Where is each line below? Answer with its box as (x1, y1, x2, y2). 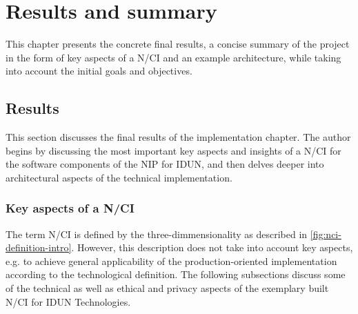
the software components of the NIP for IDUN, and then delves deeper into (6, 157, 324, 171)
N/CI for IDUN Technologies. (6, 294, 131, 308)
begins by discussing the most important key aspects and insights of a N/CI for (6, 143, 341, 157)
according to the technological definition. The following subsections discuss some (6, 267, 346, 282)
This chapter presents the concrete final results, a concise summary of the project (6, 37, 350, 51)
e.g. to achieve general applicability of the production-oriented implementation (6, 253, 337, 268)
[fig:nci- (310, 226, 341, 241)
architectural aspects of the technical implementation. (6, 170, 232, 184)
